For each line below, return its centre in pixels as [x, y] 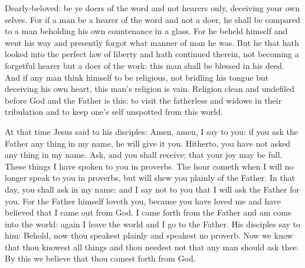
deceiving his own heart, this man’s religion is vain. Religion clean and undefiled [150, 89]
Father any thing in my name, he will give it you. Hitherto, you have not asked [148, 143]
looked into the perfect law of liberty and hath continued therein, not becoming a [152, 54]
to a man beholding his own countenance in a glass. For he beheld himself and [146, 31]
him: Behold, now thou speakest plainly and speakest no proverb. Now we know [149, 235]
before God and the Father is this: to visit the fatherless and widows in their [143, 100]
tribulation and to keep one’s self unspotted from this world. [114, 112]
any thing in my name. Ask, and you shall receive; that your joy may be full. [144, 155]
